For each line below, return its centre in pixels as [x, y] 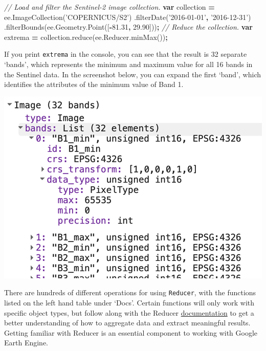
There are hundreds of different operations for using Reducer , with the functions [130, 292]
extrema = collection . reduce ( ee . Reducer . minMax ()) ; [86, 37]
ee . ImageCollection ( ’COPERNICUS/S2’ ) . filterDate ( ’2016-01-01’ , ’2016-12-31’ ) [128, 17]
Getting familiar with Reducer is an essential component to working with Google [131, 332]
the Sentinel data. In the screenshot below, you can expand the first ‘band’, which [132, 74]
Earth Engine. [26, 343]
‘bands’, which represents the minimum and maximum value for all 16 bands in [128, 64]
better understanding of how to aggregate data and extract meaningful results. [127, 323]
